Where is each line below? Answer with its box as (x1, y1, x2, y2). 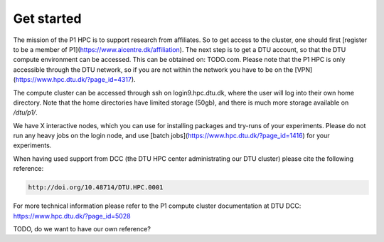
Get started (13, 11, 82, 26)
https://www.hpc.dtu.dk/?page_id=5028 (13, 211, 131, 220)
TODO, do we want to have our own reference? (13, 224, 151, 233)
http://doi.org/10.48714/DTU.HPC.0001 (28, 184, 164, 191)
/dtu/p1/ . (13, 108, 38, 117)
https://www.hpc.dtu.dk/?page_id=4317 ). (15, 75, 136, 84)
